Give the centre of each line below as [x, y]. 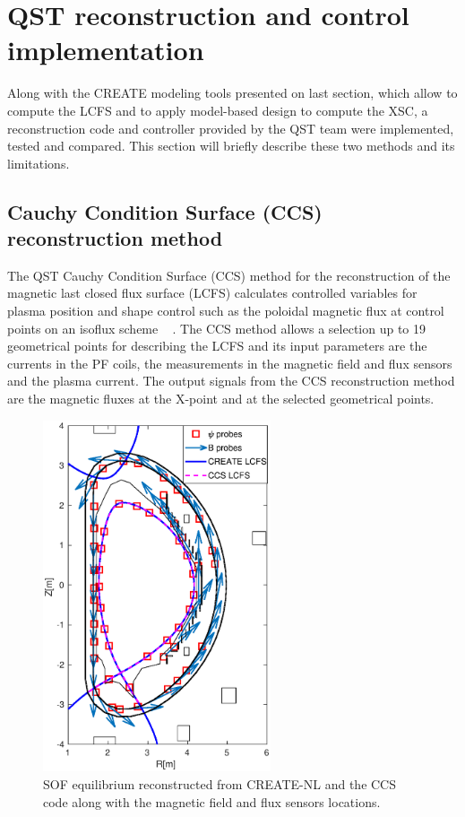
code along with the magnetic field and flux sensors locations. [212, 801]
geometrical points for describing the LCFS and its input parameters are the [217, 346]
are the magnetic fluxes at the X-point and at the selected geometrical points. [221, 399]
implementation [106, 50]
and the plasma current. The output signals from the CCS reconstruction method [231, 381]
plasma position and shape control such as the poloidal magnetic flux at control [226, 311]
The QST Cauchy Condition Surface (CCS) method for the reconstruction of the [229, 275]
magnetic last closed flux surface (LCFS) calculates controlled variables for [212, 293]
